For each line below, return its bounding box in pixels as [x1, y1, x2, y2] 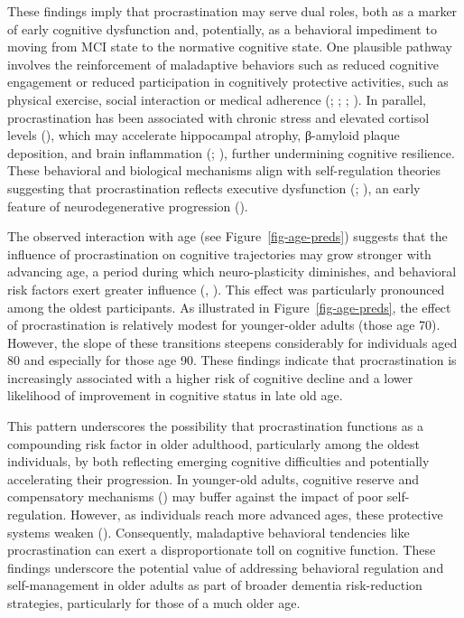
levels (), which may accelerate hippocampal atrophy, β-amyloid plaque [7, 126, 400, 145]
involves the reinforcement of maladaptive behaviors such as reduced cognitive [7, 54, 440, 73]
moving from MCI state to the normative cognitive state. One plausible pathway [7, 37, 453, 56]
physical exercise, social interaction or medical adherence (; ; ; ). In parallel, [7, 89, 426, 108]
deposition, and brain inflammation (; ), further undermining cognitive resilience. [7, 143, 455, 162]
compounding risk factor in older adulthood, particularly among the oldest [7, 434, 420, 453]
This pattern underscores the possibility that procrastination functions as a [7, 417, 423, 435]
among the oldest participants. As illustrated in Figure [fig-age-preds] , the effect [7, 297, 451, 316]
